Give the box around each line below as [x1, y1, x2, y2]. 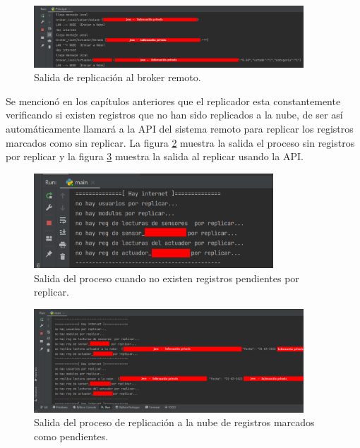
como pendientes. [34, 428, 109, 443]
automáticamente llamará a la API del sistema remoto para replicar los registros [6, 121, 354, 135]
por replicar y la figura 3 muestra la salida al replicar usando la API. [6, 149, 304, 164]
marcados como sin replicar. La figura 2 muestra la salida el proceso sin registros [6, 135, 355, 150]
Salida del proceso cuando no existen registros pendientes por [34, 270, 299, 285]
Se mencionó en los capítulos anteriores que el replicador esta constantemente [6, 93, 341, 108]
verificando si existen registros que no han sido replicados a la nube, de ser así [6, 107, 343, 122]
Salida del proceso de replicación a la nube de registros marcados [34, 415, 315, 430]
